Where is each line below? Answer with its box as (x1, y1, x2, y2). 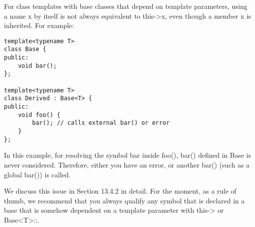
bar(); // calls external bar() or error (32, 119, 170, 127)
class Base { (4, 46, 46, 53)
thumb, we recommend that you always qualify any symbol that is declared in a (4, 195, 245, 205)
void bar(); (18, 62, 57, 69)
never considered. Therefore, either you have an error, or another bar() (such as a (4, 159, 250, 170)
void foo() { (18, 111, 61, 118)
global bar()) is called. (4, 169, 71, 179)
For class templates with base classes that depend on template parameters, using (4, 1, 248, 11)
